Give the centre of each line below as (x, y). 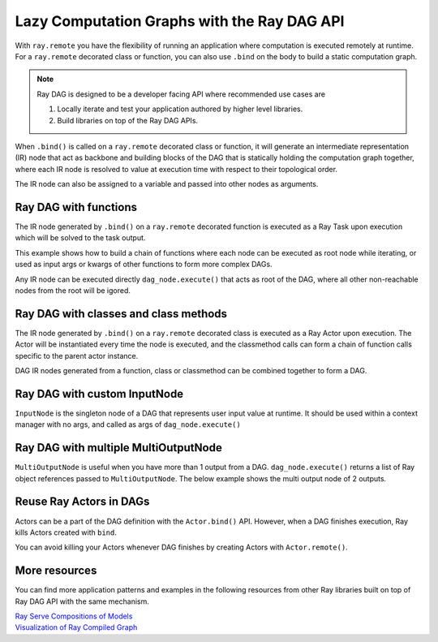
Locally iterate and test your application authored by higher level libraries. (180, 109)
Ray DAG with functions (76, 207)
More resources (56, 571)
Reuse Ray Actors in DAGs (82, 502)
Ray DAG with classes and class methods (121, 314)
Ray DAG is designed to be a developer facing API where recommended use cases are (181, 94)
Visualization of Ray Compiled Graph (76, 627)
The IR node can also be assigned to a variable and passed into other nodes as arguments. (167, 184)
